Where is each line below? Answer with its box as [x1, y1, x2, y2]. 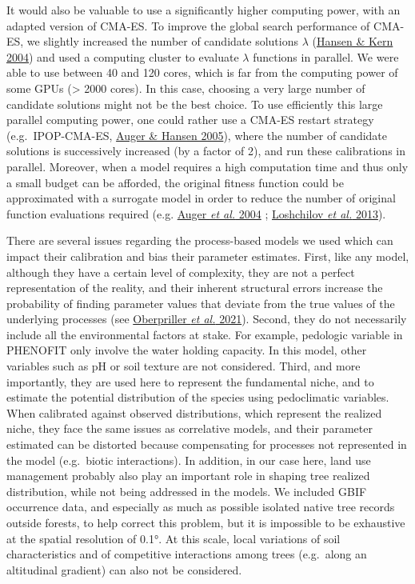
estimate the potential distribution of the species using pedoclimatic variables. [6, 389, 389, 406]
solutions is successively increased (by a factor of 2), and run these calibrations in [6, 142, 405, 159]
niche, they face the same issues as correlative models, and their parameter [6, 420, 373, 437]
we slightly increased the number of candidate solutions [26, 33, 298, 50]
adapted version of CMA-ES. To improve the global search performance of [6, 17, 370, 34]
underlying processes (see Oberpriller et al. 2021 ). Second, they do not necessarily [6, 310, 407, 327]
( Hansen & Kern [312, 33, 393, 50]
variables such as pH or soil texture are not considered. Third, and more [6, 358, 361, 374]
